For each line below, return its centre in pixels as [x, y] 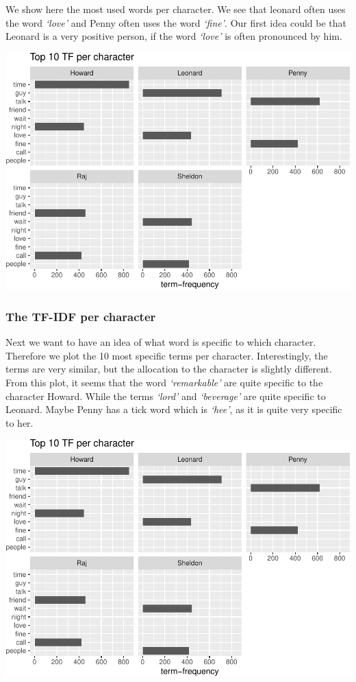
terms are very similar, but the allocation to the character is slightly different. [169, 369]
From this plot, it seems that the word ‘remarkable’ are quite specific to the [164, 383]
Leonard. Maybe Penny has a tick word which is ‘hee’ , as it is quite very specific [174, 409]
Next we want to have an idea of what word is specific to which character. [161, 342]
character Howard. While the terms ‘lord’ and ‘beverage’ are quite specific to [166, 396]
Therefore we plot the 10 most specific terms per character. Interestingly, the [167, 355]
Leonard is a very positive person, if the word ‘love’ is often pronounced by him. [174, 36]
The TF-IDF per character [81, 316]
